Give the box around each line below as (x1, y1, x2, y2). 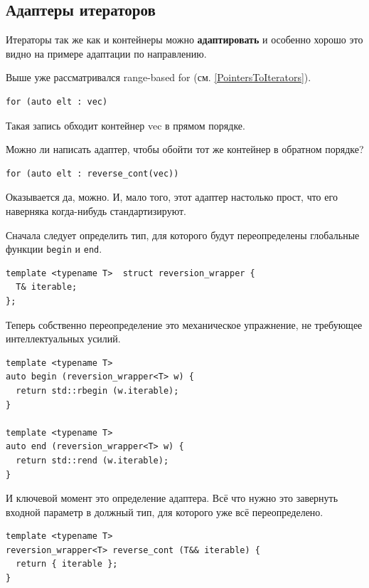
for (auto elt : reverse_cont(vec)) (6, 168, 179, 179)
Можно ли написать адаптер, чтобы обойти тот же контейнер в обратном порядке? (6, 142, 364, 157)
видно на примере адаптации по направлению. (6, 46, 207, 61)
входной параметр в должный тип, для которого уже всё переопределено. (6, 504, 323, 519)
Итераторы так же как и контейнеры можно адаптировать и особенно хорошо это (6, 32, 363, 47)
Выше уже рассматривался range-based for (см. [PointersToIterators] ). (6, 70, 311, 85)
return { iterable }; (16, 559, 118, 569)
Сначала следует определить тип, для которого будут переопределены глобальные (6, 227, 360, 242)
